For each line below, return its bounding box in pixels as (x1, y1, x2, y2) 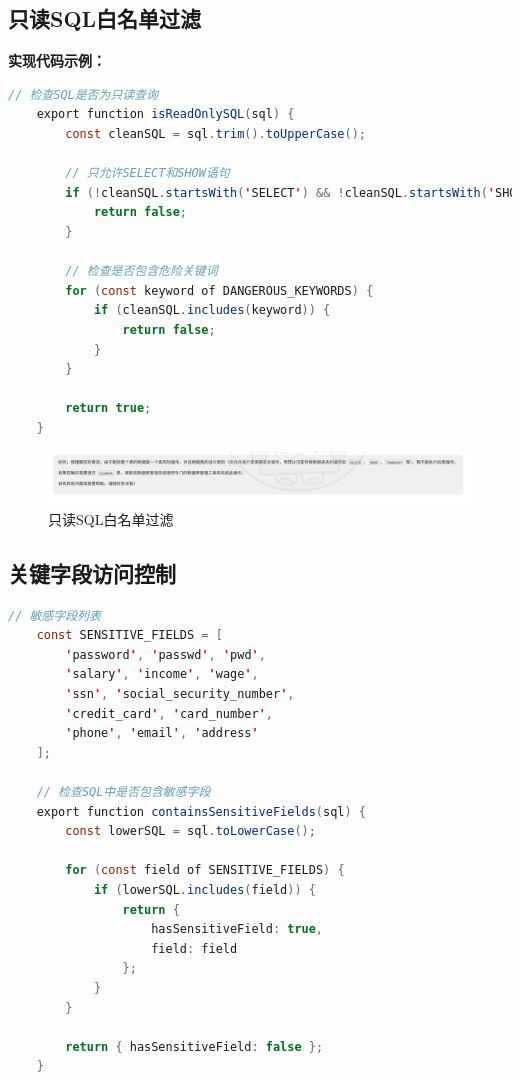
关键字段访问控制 (8, 557, 176, 588)
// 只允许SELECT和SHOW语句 (65, 166, 230, 181)
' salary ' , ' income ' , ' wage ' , (65, 667, 259, 682)
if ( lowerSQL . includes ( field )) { (93, 883, 316, 898)
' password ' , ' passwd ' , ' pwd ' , (65, 647, 266, 662)
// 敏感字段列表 (8, 608, 101, 623)
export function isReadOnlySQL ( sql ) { (36, 107, 295, 122)
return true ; (65, 401, 152, 416)
